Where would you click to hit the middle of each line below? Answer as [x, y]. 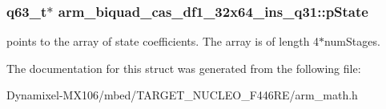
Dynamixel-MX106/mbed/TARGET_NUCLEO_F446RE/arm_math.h [182, 95]
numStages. [352, 41]
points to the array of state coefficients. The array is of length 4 [163, 41]
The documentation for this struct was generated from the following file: [184, 68]
